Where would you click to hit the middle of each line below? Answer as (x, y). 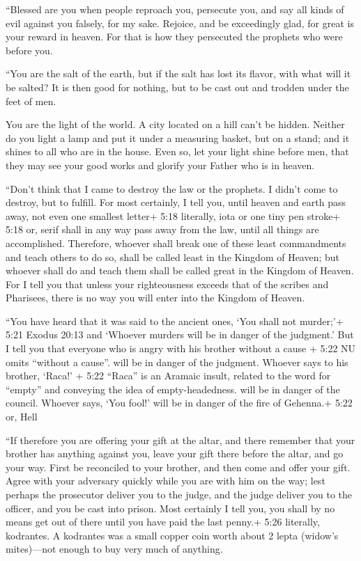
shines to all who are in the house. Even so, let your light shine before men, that (177, 151)
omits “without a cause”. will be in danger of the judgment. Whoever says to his (177, 362)
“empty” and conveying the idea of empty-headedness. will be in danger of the (173, 389)
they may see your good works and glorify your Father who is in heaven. (160, 165)
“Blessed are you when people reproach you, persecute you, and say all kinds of (175, 9)
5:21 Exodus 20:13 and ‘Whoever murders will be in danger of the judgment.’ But (180, 334)
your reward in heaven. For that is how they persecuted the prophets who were (174, 37)
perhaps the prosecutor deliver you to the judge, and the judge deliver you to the (179, 494)
